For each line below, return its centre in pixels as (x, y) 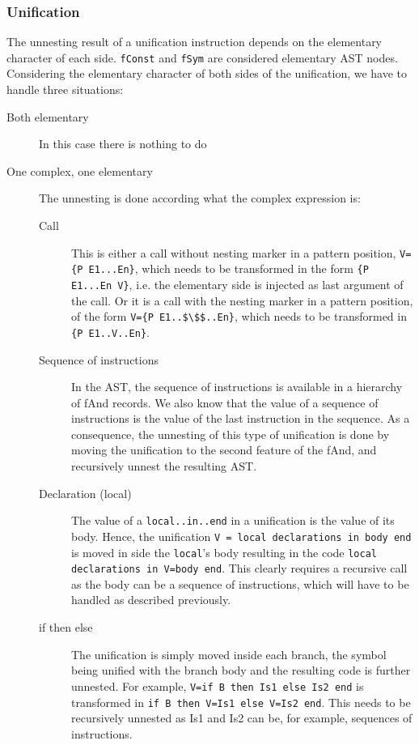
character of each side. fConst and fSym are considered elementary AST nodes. (202, 57)
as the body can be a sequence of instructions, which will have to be (240, 583)
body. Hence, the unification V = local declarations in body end (241, 536)
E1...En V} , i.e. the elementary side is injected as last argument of (237, 284)
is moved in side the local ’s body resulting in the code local (224, 552)
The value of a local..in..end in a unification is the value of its (233, 520)
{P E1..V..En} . (110, 332)
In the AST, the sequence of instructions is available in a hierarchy (237, 387)
